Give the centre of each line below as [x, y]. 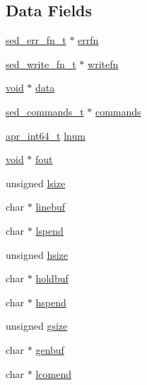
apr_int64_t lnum [46, 135]
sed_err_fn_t [36, 40]
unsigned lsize [36, 183]
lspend [49, 230]
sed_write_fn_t [41, 63]
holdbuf [52, 278]
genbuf [50, 349]
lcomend [53, 373]
